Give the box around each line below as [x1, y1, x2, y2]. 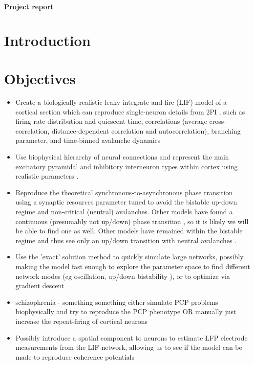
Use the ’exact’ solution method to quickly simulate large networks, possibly [15, 251, 244, 262]
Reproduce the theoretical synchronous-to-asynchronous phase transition [15, 187, 233, 197]
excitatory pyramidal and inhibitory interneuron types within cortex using [15, 161, 238, 171]
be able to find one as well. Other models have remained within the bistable [15, 226, 243, 236]
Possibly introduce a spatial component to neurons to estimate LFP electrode [15, 332, 248, 342]
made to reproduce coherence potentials [15, 351, 135, 362]
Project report [4, 1, 54, 11]
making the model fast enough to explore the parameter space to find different [15, 261, 250, 271]
